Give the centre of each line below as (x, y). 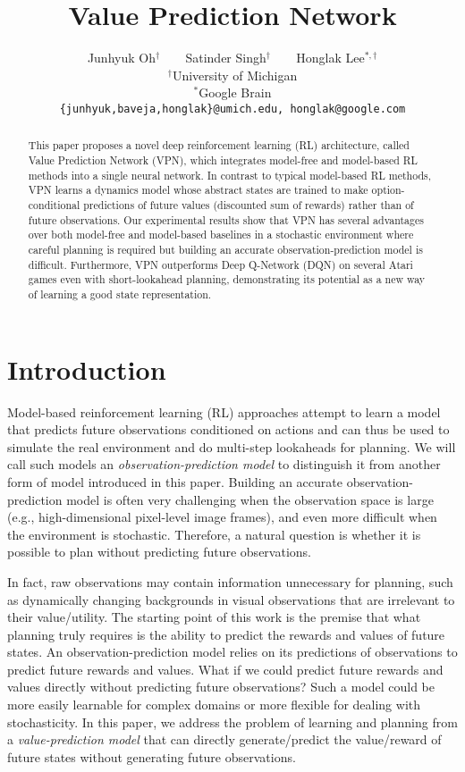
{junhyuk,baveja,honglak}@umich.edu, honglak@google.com (232, 109)
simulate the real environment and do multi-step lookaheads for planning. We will (232, 446)
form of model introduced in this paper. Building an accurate (175, 481)
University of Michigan (235, 75)
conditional (54, 205)
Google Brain (235, 92)
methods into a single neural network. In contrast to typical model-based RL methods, (230, 175)
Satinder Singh (226, 58)
